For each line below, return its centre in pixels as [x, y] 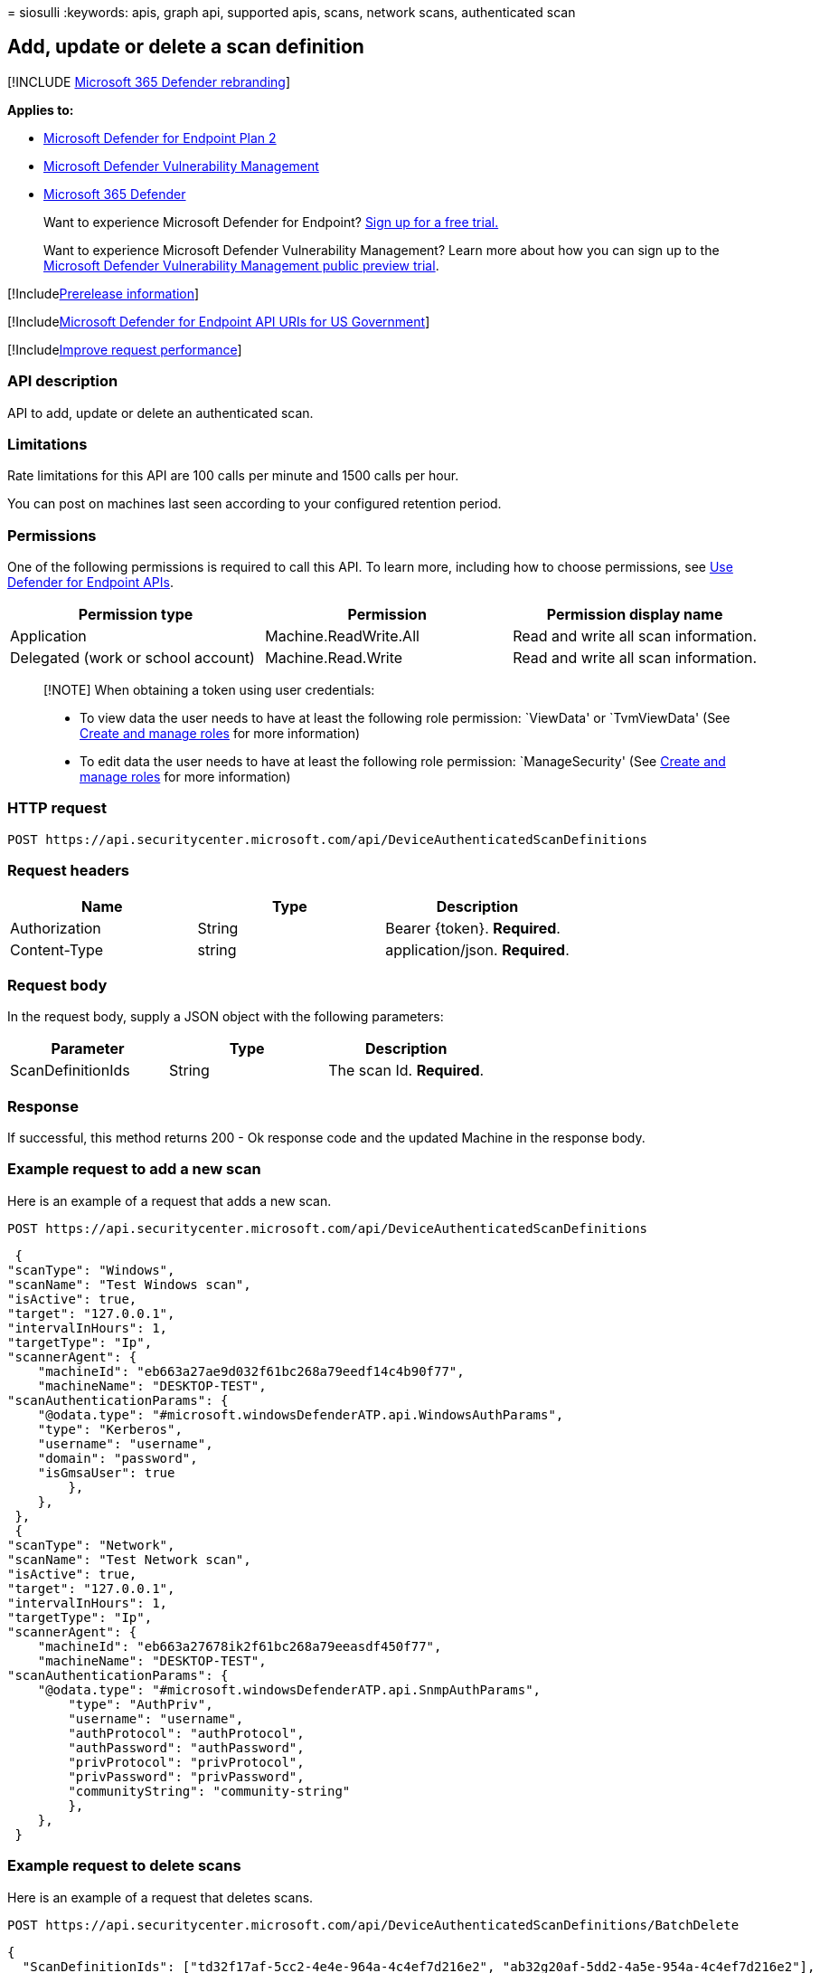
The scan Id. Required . [406, 1071]
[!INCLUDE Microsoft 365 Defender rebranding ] [149, 81]
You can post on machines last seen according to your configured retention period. [254, 504]
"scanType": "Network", [91, 1545]
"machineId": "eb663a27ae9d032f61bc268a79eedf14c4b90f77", [251, 1371]
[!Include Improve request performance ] [125, 349]
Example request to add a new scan [134, 1169]
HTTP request [57, 808]
